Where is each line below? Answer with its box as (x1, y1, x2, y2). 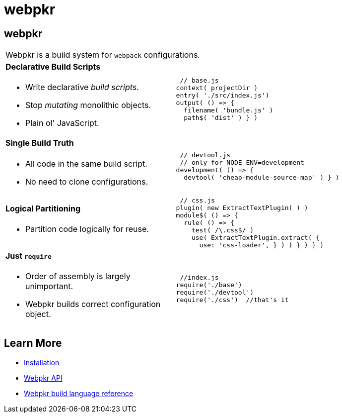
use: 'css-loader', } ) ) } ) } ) (199, 241, 324, 249)
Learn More (4, 337, 62, 350)
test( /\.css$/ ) (191, 226, 254, 234)
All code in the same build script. (25, 158, 147, 169)
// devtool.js (180, 151, 231, 159)
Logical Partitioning (5, 203, 81, 213)
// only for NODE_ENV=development (180, 159, 304, 167)
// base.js (180, 76, 219, 84)
